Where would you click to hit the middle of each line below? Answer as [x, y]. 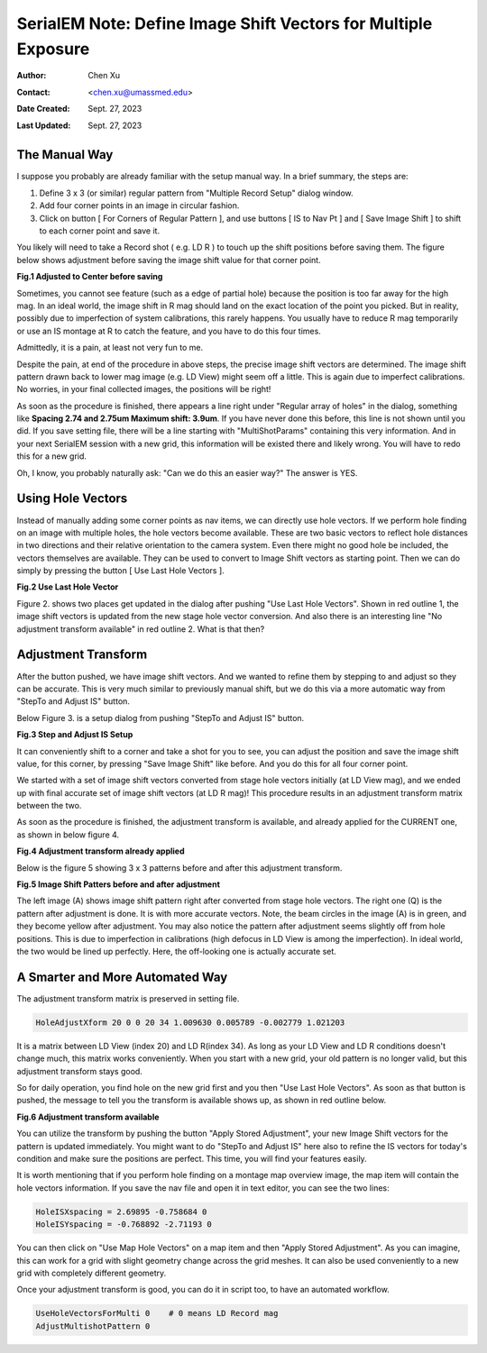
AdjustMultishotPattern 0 [93, 1326]
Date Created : [44, 109]
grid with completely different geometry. [92, 1273]
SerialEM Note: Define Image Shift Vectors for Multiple [225, 23]
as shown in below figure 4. [68, 835]
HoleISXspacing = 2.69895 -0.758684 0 [121, 1211]
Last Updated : [44, 125]
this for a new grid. [52, 456]
